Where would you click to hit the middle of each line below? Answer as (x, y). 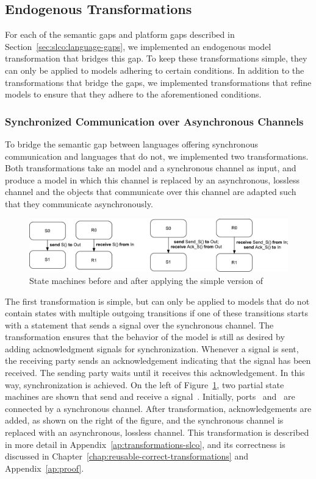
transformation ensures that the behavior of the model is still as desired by (145, 337)
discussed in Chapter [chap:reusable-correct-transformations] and (127, 456)
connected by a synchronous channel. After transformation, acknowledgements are (158, 408)
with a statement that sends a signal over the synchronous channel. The (139, 325)
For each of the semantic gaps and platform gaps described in (120, 34)
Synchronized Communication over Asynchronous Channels (154, 121)
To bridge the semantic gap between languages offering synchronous (131, 144)
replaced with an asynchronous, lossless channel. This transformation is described (157, 432)
